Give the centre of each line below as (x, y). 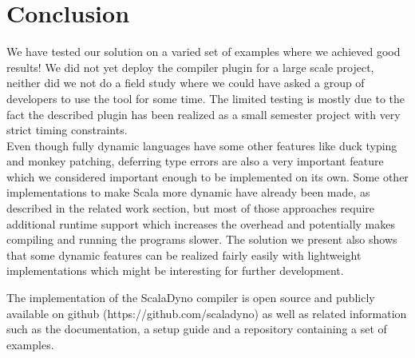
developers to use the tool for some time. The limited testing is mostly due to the (206, 98)
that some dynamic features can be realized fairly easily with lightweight (184, 255)
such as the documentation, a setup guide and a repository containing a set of (197, 329)
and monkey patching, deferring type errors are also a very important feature (195, 161)
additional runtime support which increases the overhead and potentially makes (201, 223)
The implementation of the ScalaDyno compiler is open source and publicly (191, 298)
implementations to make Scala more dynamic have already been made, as (188, 192)
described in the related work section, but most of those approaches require (191, 208)
